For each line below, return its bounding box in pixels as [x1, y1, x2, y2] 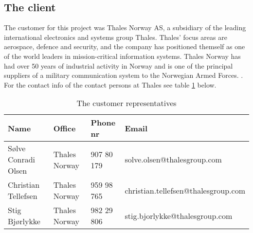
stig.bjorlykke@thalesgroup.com [125, 210, 233, 221]
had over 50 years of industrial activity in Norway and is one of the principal [4, 60, 233, 71]
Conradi [8, 154, 36, 165]
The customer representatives [76, 97, 177, 109]
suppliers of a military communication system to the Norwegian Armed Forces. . [4, 70, 243, 80]
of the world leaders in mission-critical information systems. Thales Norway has [4, 51, 241, 61]
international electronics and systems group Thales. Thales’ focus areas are [4, 32, 227, 42]
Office [53, 122, 76, 134]
